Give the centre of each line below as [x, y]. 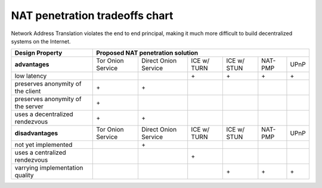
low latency [31, 76]
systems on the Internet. [41, 41]
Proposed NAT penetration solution [147, 53]
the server [29, 106]
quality [24, 176]
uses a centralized [41, 153]
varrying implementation [49, 168]
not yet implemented [44, 145]
